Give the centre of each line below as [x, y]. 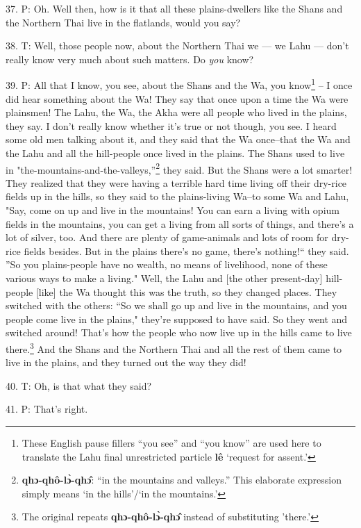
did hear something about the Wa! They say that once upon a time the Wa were [177, 98]
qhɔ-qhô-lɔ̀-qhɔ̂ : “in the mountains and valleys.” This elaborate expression [182, 480]
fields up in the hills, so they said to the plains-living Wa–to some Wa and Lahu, [177, 196]
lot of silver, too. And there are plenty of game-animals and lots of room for [167, 237]
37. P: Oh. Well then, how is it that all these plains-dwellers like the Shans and [174, 8]
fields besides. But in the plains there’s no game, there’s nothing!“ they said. [186, 250]
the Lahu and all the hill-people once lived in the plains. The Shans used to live [175, 153]
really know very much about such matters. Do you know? [130, 59]
